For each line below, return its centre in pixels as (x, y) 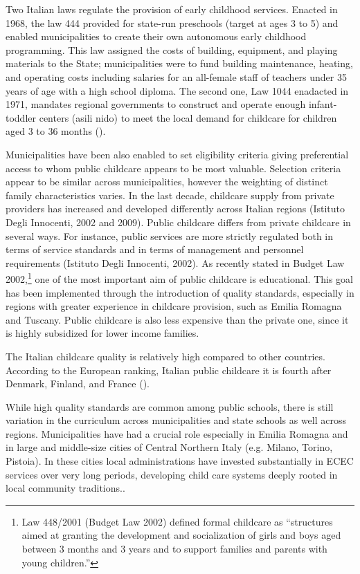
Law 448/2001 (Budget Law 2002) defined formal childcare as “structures (177, 521)
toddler (21, 117)
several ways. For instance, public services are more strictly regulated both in (170, 235)
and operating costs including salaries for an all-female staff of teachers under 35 (176, 76)
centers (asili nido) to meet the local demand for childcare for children (188, 117)
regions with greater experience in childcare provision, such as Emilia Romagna (174, 306)
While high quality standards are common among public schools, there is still (170, 406)
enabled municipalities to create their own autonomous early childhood (156, 36)
